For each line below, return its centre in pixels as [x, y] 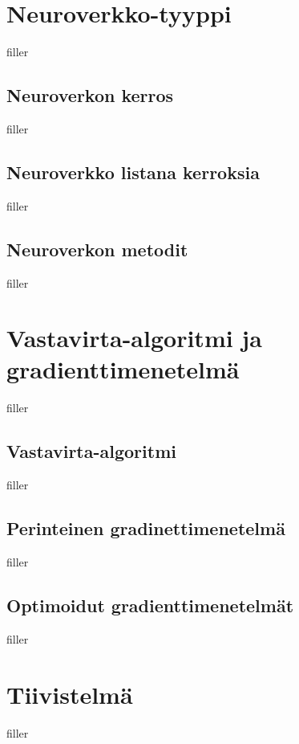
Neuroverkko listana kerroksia [133, 172]
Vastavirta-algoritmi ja [134, 338]
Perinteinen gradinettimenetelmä [146, 528]
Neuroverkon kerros [90, 95]
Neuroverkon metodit [97, 249]
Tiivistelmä [70, 694]
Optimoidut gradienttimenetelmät [150, 605]
